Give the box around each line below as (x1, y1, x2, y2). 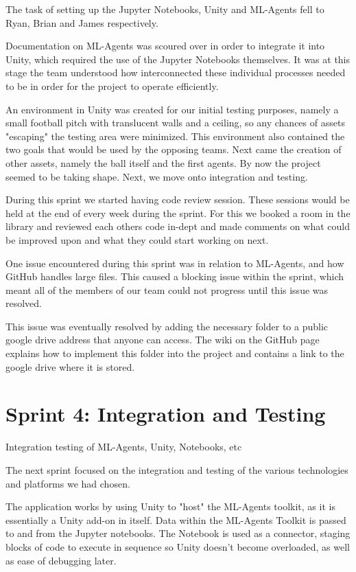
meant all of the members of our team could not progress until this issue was (5, 282, 329, 297)
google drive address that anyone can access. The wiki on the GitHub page (5, 332, 320, 347)
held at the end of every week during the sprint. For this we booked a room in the (5, 205, 351, 220)
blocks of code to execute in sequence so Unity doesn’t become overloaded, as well (5, 539, 351, 553)
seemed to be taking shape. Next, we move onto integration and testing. (5, 169, 308, 183)
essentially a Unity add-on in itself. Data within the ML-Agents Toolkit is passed (5, 512, 346, 527)
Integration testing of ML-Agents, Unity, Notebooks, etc (5, 439, 242, 454)
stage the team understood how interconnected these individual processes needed (5, 65, 346, 80)
